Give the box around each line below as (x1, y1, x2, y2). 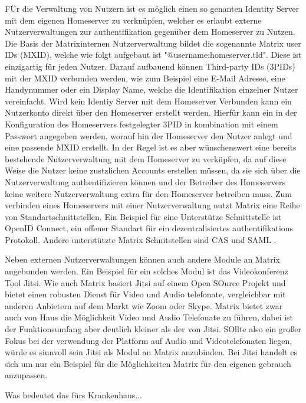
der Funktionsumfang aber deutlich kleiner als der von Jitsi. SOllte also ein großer (5, 323, 302, 335)
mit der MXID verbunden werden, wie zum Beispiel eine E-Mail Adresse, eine (5, 71, 285, 84)
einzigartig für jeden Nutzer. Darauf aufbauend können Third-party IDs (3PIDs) (5, 60, 295, 72)
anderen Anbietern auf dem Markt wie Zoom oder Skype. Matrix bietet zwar (5, 299, 283, 312)
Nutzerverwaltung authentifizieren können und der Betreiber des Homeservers (5, 175, 285, 188)
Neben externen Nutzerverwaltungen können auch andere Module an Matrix (5, 253, 280, 266)
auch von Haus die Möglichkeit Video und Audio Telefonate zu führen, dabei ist (5, 311, 294, 323)
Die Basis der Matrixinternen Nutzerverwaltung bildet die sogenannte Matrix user (5, 37, 301, 49)
